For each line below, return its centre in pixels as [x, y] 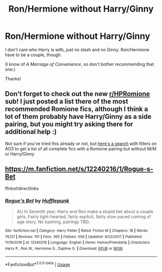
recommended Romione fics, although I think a [77, 109]
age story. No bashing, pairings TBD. [53, 222]
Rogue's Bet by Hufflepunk [37, 201]
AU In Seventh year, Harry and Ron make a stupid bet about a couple [85, 211]
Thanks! [13, 79]
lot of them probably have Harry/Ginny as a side [78, 117]
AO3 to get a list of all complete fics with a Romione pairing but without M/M [81, 148]
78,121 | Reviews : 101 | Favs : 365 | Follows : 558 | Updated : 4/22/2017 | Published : [74, 237]
